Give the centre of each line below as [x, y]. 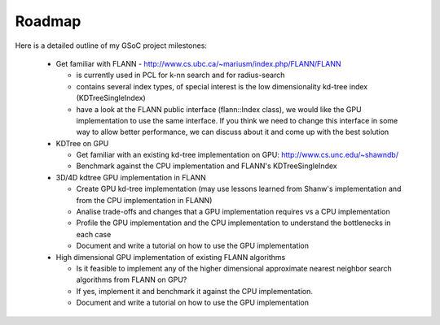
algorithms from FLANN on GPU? [132, 279]
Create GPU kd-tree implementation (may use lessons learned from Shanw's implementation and [239, 189]
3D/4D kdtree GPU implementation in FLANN [131, 177]
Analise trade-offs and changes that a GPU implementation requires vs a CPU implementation [233, 212]
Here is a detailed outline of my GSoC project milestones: [111, 45]
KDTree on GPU [82, 143]
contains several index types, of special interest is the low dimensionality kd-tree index [222, 86]
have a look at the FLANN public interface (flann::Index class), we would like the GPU [219, 109]
